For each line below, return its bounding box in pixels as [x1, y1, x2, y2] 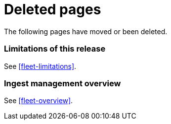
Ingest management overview [4, 78, 121, 88]
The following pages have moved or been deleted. [4, 27, 168, 36]
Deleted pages [4, 1, 101, 18]
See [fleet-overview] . [4, 96, 73, 105]
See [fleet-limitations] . [4, 62, 77, 70]
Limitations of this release [4, 44, 106, 54]
